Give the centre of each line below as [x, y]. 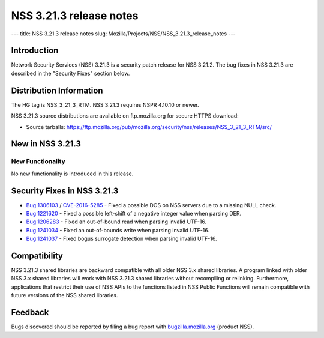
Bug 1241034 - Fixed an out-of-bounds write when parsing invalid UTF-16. [118, 230]
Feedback [30, 312]
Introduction [35, 51]
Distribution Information [57, 90]
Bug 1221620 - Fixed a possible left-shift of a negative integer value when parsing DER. [134, 213]
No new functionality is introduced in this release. [72, 174]
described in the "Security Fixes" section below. [70, 73]
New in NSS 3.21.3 [46, 144]
